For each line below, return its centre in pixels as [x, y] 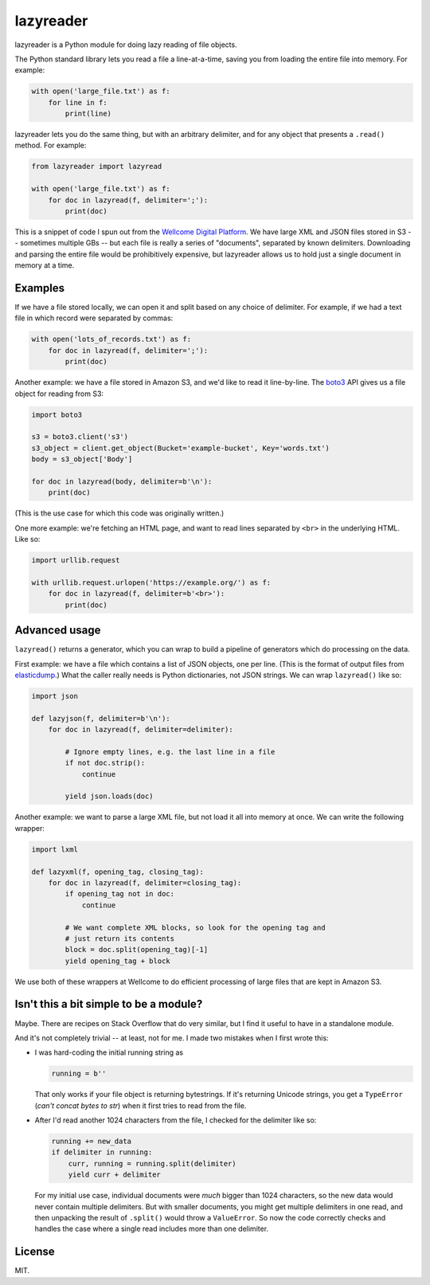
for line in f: [78, 102]
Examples [40, 288]
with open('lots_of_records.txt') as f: [111, 339]
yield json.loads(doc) [109, 796]
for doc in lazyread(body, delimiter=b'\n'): [122, 481]
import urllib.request [76, 560]
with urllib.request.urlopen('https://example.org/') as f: [151, 582]
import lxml [55, 849]
